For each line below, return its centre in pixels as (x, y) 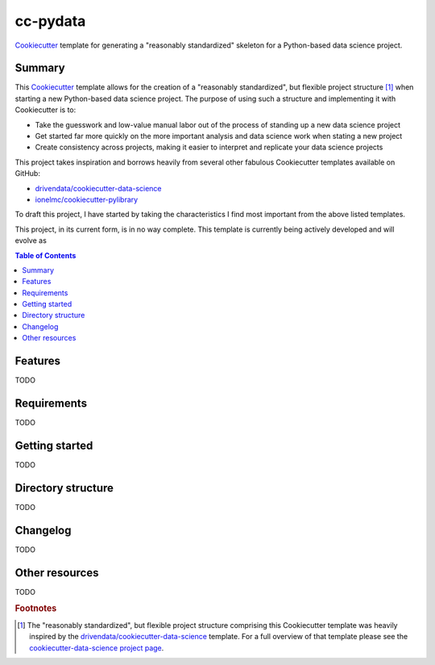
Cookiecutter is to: (46, 110)
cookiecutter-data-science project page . (97, 648)
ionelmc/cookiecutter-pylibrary (87, 199)
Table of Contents (46, 255)
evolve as (31, 240)
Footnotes (36, 609)
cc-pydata (50, 21)
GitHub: (27, 174)
